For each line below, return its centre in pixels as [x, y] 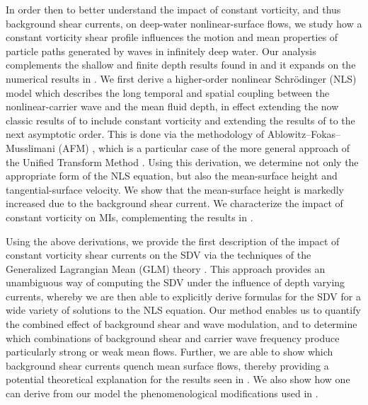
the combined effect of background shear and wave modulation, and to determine [182, 324]
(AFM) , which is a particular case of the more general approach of [204, 147]
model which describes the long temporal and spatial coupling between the [168, 92]
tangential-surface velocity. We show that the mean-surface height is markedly [175, 189]
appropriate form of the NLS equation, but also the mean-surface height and [172, 176]
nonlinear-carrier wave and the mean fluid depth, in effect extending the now [172, 106]
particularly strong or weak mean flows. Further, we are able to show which [169, 352]
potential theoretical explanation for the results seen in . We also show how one [178, 379]
